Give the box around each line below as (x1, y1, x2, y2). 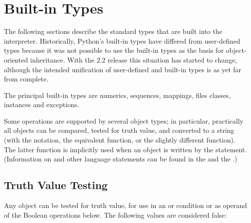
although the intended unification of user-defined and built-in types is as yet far (4, 64, 242, 74)
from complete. (4, 74, 49, 84)
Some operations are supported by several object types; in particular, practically (4, 115, 244, 126)
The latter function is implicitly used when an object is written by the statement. (4, 144, 247, 154)
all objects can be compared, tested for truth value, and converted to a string (4, 125, 234, 135)
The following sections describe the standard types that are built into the (4, 26, 222, 36)
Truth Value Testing (4, 177, 108, 192)
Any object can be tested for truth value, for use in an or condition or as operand (4, 200, 247, 210)
